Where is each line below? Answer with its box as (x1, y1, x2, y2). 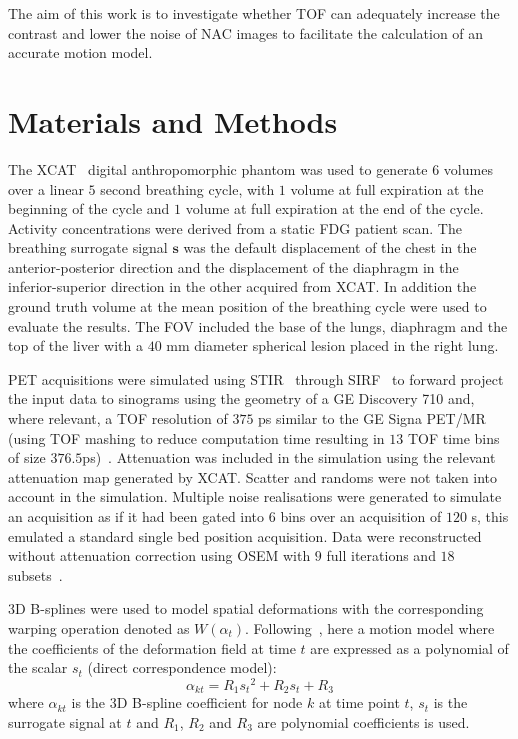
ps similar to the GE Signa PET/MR (258, 408, 486, 429)
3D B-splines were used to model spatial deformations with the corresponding (8, 598, 484, 619)
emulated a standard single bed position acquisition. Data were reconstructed (8, 525, 482, 546)
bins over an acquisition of (280, 506, 442, 526)
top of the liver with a (8, 335, 143, 356)
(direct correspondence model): (87, 657, 277, 678)
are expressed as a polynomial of (310, 637, 509, 658)
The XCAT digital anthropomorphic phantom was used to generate (8, 158, 428, 179)
